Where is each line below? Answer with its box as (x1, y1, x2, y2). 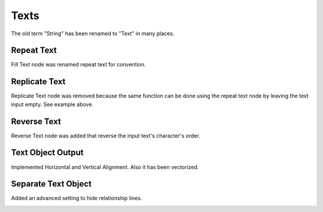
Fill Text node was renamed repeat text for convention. (11, 61, 146, 68)
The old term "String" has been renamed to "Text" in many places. (11, 30, 175, 37)
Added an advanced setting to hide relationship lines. (11, 195, 142, 202)
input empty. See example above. (11, 100, 94, 107)
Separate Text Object (11, 179, 92, 189)
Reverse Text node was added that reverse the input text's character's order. (11, 132, 200, 139)
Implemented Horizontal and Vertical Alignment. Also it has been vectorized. (11, 163, 199, 170)
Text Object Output (11, 148, 84, 158)
